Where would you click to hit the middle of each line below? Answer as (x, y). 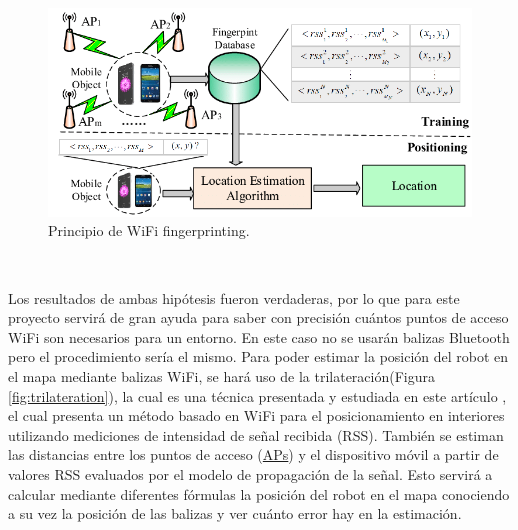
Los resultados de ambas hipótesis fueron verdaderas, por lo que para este (234, 297)
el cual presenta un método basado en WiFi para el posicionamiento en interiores (256, 415)
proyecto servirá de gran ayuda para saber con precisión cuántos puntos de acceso (258, 317)
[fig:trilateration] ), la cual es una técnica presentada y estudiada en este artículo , (257, 395)
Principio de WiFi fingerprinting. (149, 230)
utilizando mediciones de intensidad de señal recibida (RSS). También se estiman (256, 434)
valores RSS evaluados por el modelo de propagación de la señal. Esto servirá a (250, 473)
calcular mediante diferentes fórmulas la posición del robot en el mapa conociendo (259, 493)
